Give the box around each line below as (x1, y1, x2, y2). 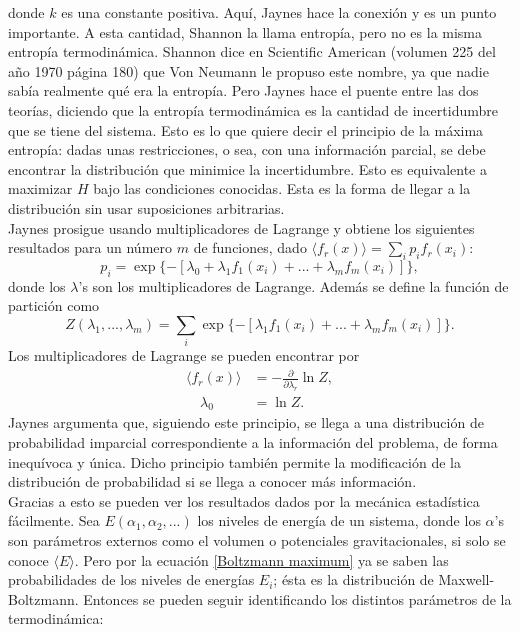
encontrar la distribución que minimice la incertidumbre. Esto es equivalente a (8, 158, 487, 179)
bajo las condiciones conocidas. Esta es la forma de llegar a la (93, 178, 471, 199)
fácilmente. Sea (8, 510, 100, 531)
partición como (8, 295, 100, 316)
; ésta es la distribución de (273, 569, 434, 590)
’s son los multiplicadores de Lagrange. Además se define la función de (78, 275, 509, 296)
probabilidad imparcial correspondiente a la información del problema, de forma (8, 432, 498, 453)
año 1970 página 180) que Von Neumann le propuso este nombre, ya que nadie (8, 60, 489, 81)
